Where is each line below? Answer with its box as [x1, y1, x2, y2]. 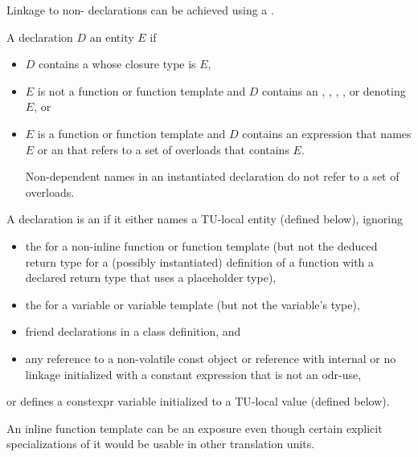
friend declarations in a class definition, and [25, 323, 241, 340]
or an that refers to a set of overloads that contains [37, 141, 289, 157]
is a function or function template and [37, 124, 226, 141]
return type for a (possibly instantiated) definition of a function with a [25, 253, 375, 270]
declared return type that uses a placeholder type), [25, 269, 277, 286]
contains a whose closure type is [39, 55, 196, 72]
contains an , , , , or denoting [262, 82, 406, 99]
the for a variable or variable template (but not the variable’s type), [25, 296, 360, 312]
